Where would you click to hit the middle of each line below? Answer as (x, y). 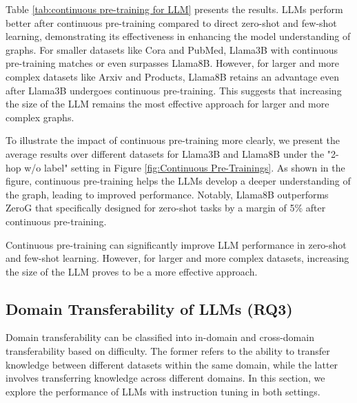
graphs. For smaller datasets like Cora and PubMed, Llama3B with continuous (172, 49)
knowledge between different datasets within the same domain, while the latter (172, 364)
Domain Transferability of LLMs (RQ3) (149, 308)
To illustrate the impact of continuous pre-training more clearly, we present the (173, 140)
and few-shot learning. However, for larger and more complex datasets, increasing (177, 258)
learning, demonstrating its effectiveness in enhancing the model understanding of (178, 36)
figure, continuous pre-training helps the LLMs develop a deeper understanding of (178, 181)
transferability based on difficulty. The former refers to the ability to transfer (168, 351)
